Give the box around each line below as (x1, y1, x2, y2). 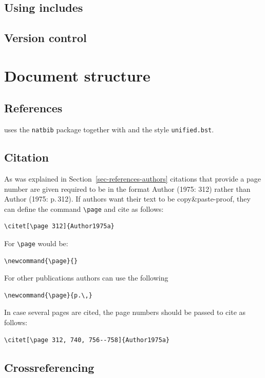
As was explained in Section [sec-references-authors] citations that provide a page (4, 173, 261, 184)
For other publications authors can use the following (4, 272, 168, 283)
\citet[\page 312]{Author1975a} (4, 223, 115, 230)
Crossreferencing (4, 359, 94, 375)
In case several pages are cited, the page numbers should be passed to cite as (4, 307, 246, 317)
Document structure (4, 65, 150, 86)
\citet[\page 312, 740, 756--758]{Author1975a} (4, 336, 170, 344)
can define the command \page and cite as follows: (4, 203, 164, 214)
